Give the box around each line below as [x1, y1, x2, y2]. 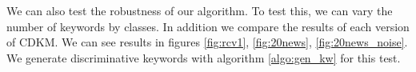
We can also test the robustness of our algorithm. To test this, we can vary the [6, 2, 393, 18]
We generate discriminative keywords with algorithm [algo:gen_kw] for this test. [6, 49, 401, 66]
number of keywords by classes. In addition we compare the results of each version [6, 18, 410, 34]
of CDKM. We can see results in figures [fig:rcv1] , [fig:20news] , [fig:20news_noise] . [6, 34, 408, 50]
